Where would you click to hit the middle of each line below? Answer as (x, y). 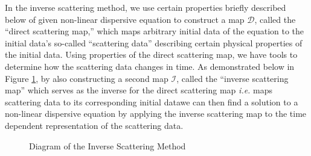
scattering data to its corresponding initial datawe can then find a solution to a (152, 101)
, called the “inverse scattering (232, 78)
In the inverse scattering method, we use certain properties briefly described (146, 7)
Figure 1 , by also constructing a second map (87, 78)
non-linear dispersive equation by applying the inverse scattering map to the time (156, 114)
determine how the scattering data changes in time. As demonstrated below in (150, 66)
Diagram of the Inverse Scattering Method (107, 145)
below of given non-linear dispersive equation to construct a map (125, 19)
